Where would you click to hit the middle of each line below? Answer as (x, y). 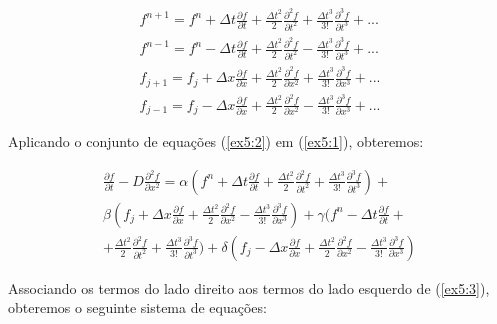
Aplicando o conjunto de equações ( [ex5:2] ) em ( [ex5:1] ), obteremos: (216, 141)
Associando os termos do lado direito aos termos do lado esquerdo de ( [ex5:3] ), (249, 287)
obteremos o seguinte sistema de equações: (137, 307)
